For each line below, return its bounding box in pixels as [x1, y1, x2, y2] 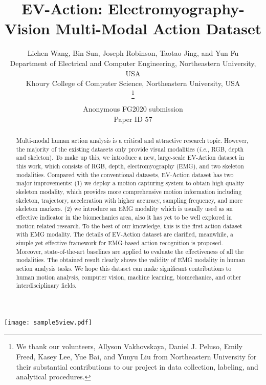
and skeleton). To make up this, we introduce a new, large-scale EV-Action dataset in [16, 153, 245, 162]
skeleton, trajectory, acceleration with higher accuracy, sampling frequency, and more [16, 196, 243, 204]
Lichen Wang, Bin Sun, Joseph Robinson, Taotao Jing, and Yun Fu [27, 48, 239, 58]
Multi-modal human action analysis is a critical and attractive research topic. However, [16, 136, 249, 144]
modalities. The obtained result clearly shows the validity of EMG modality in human [16, 255, 245, 264]
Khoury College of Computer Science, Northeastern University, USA [26, 78, 240, 89]
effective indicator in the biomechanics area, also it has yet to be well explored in [16, 212, 232, 221]
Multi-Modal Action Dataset [55, 18, 262, 39]
